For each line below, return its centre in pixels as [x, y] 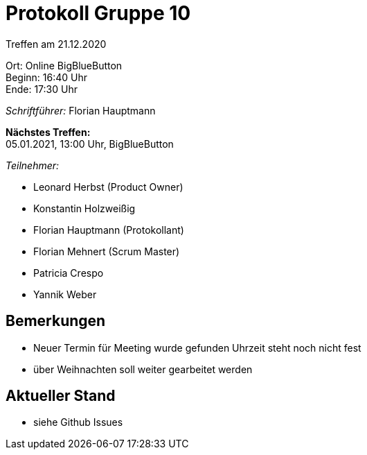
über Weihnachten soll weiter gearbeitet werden [143, 369]
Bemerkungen [56, 321]
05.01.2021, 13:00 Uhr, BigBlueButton [90, 144]
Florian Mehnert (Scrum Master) [107, 251]
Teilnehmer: [33, 165]
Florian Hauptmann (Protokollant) [109, 230]
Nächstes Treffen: [48, 132]
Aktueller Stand [61, 396]
